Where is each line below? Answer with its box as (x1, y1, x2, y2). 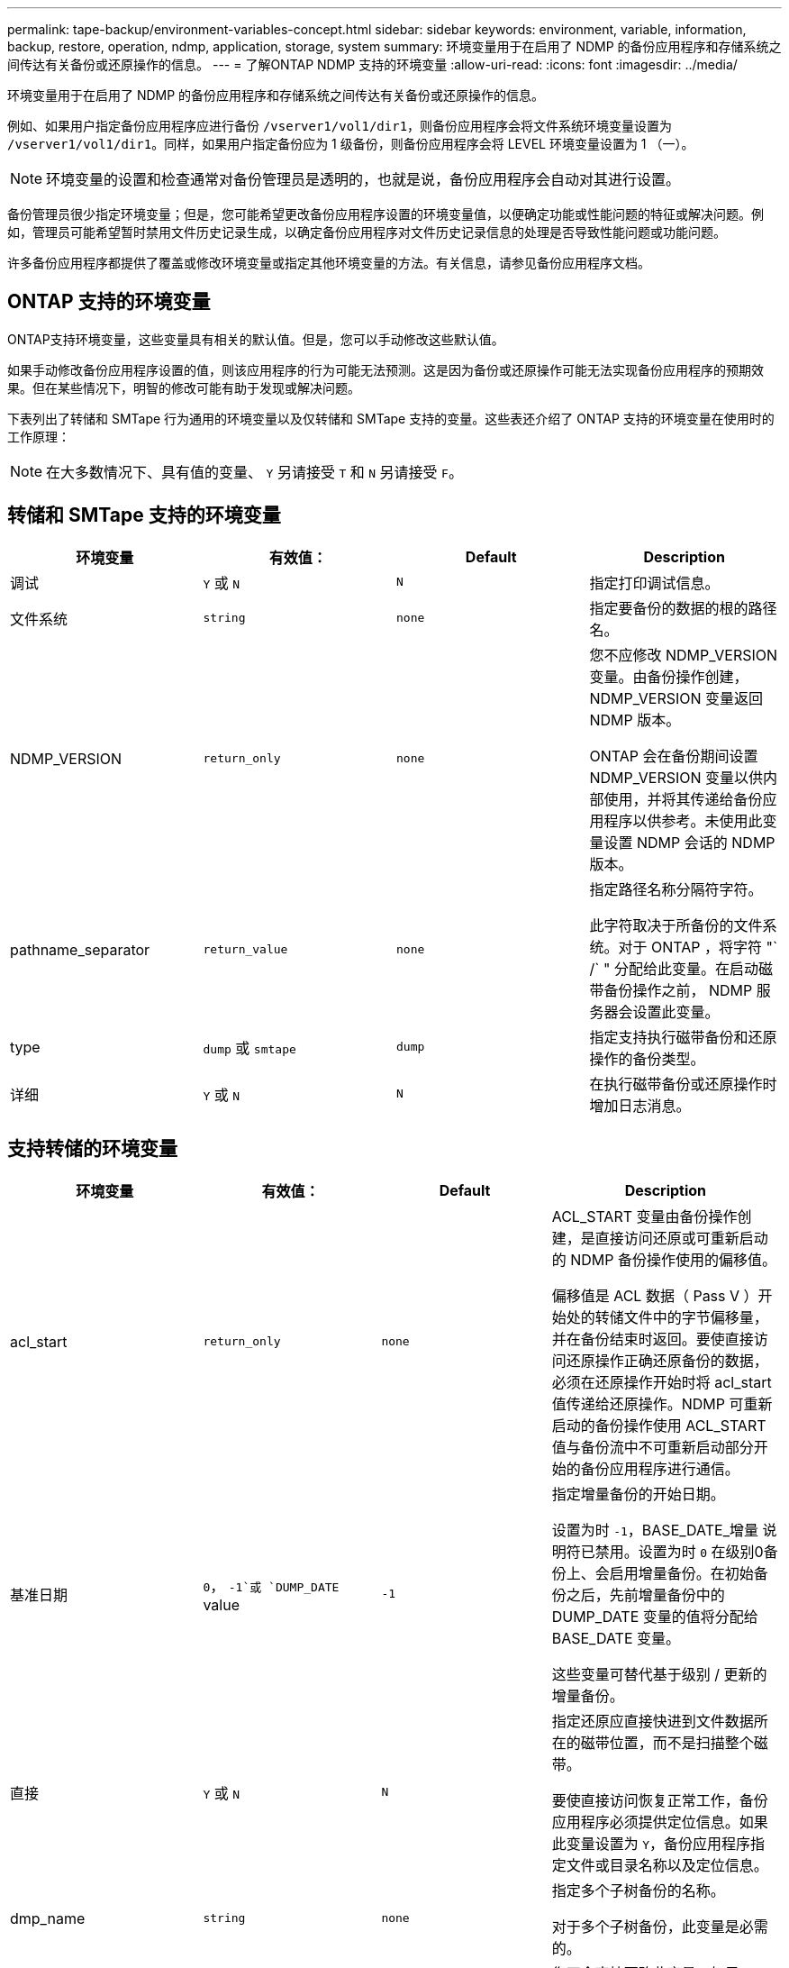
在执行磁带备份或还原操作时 (589, 1074, 777, 1093)
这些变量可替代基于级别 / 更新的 (551, 1664, 767, 1683)
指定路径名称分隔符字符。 (589, 879, 763, 898)
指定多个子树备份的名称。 (551, 1881, 725, 1900)
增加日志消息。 (589, 1096, 691, 1115)
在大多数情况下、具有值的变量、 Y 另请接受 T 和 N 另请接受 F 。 (46, 462, 463, 481)
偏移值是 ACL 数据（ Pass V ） (551, 1286, 758, 1305)
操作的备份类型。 (589, 1049, 705, 1068)
